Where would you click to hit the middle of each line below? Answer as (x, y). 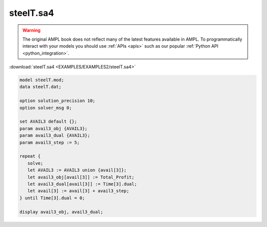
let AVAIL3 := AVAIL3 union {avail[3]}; (77, 170)
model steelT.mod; (42, 80)
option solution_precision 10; (58, 101)
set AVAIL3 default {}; (48, 122)
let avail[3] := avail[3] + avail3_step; (78, 191)
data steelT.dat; (41, 87)
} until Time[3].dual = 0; (52, 198)
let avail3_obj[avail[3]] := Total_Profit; (81, 177)
